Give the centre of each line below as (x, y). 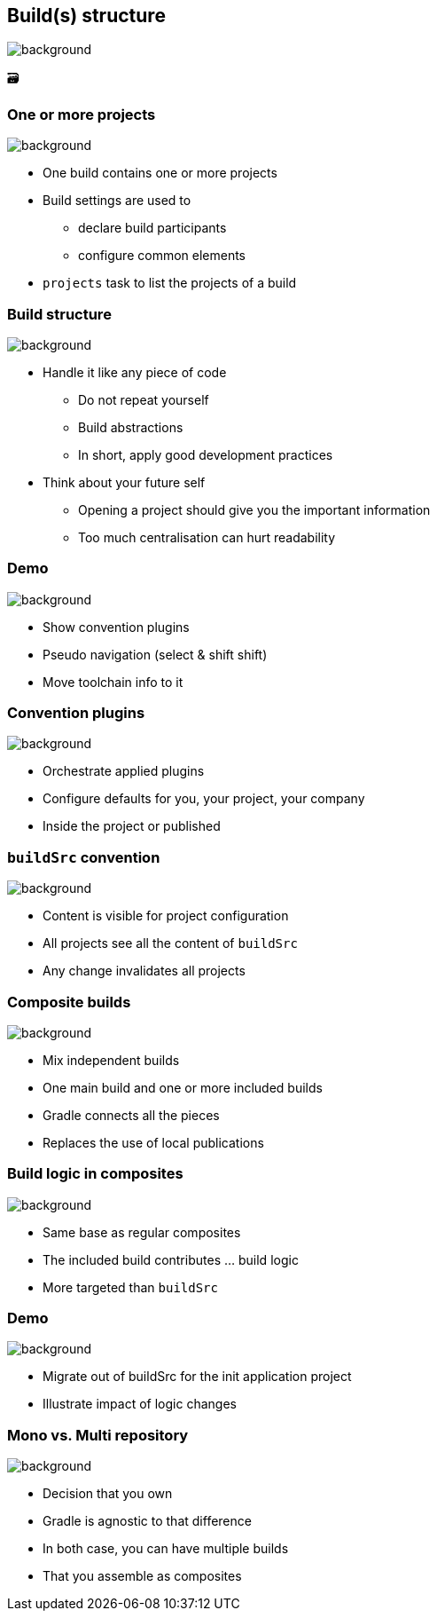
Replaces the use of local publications (153, 1142)
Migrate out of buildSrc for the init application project (197, 1377)
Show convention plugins (116, 627)
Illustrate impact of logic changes (140, 1404)
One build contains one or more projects (160, 173)
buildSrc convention (84, 857)
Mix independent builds (111, 1060)
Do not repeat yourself (144, 399)
